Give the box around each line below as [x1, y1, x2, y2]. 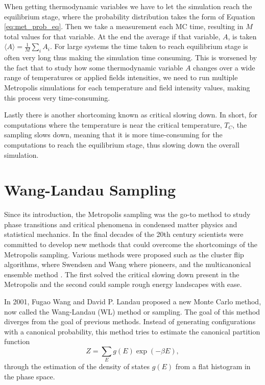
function [4, 336, 30, 347]
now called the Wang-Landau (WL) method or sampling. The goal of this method [4, 306, 260, 317]
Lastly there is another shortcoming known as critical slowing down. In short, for [4, 109, 257, 120]
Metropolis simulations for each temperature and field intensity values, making [4, 82, 250, 92]
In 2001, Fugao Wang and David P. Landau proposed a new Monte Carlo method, [4, 296, 261, 306]
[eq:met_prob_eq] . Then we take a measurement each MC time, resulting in [4, 21, 244, 32]
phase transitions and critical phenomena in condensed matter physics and [4, 219, 237, 229]
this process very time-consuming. [4, 92, 110, 103]
